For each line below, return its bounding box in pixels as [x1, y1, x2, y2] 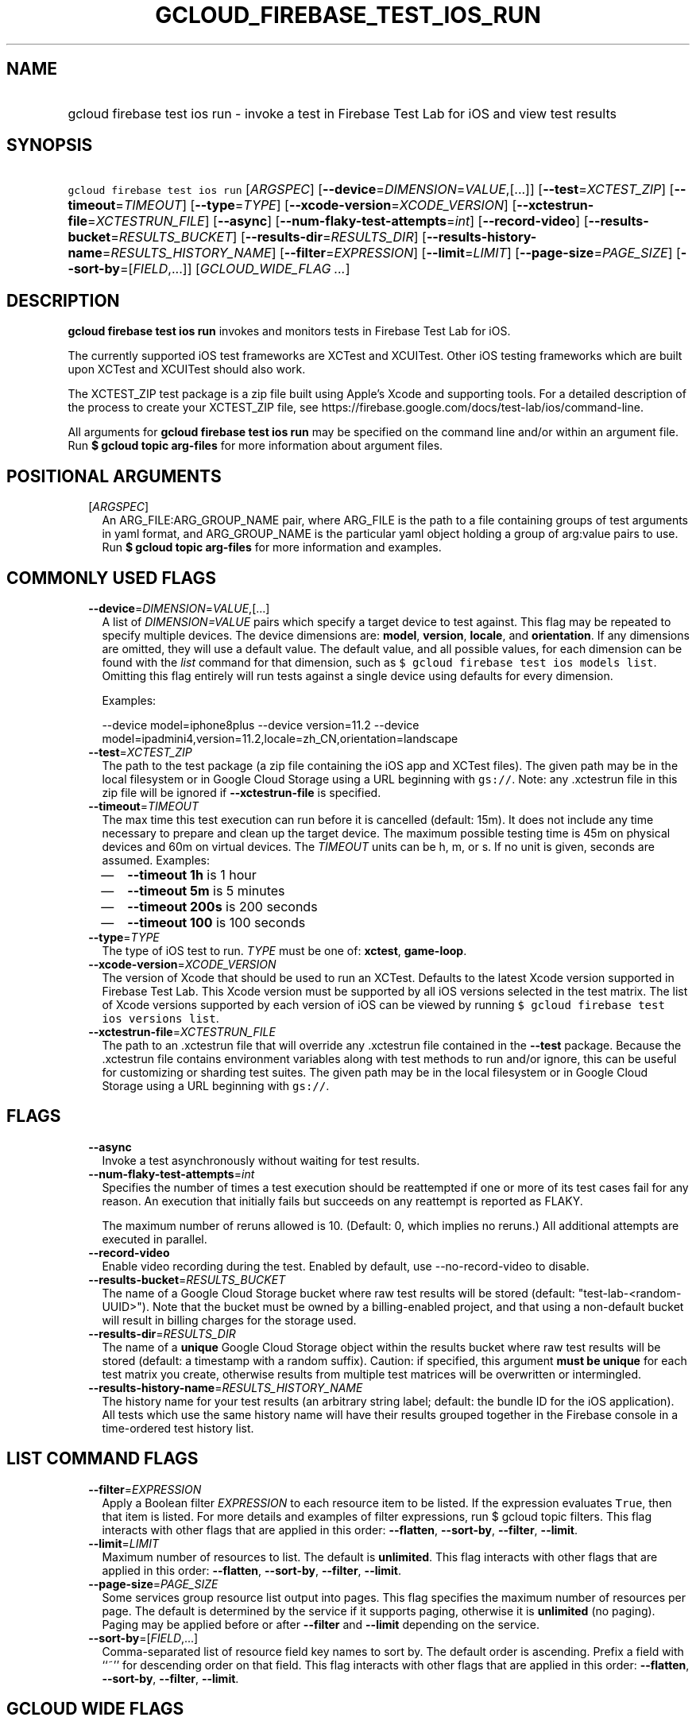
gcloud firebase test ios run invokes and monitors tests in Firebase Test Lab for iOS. [68, 324, 511, 338]
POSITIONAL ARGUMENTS [6, 466, 222, 486]
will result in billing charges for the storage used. [102, 1313, 357, 1327]
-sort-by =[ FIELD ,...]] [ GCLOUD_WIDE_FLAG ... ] [68, 261, 350, 277]
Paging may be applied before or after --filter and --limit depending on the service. [102, 1617, 539, 1631]
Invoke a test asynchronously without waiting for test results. [102, 1153, 420, 1167]
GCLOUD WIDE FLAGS [6, 1699, 184, 1719]
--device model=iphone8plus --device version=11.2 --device [102, 717, 420, 732]
